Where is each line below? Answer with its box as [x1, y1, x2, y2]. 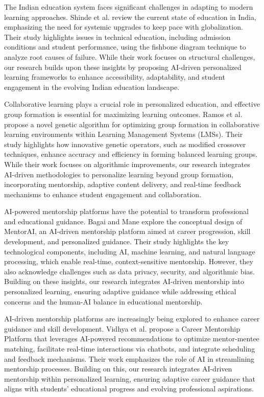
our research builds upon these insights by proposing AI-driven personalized [4, 61, 242, 72]
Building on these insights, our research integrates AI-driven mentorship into [4, 276, 244, 287]
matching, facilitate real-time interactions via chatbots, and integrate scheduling [4, 343, 255, 354]
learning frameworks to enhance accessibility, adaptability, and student [4, 72, 225, 82]
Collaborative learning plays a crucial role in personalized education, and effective [4, 99, 260, 109]
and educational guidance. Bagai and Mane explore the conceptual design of [4, 216, 243, 226]
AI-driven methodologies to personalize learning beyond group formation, [4, 169, 234, 179]
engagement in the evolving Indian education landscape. [4, 81, 180, 92]
